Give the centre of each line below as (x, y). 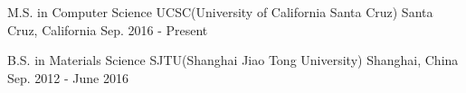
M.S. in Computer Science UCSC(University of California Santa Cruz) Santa (220, 12)
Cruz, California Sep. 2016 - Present (108, 29)
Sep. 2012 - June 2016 (68, 77)
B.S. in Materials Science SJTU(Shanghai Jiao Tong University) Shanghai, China (233, 60)
